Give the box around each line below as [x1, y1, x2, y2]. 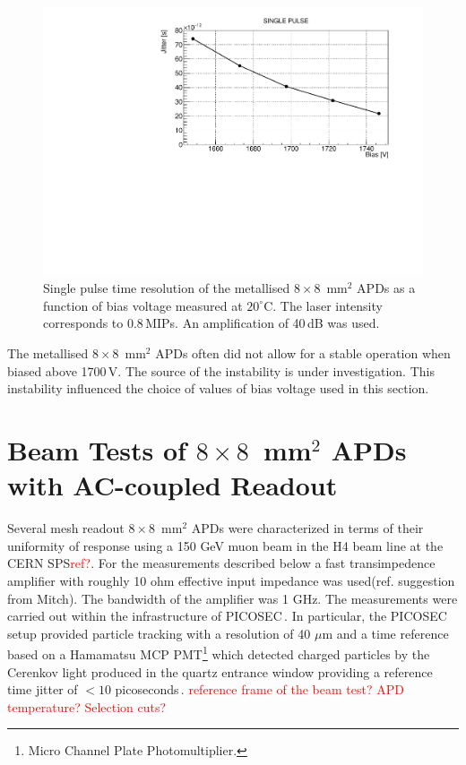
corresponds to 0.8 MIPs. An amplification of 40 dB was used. [43, 314, 380, 332]
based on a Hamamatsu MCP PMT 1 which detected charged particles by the [7, 642, 430, 663]
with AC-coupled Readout [7, 467, 338, 503]
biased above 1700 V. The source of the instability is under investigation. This [7, 361, 435, 380]
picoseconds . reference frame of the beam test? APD [115, 680, 404, 699]
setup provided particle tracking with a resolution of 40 [7, 623, 311, 642]
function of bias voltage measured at [43, 296, 243, 314]
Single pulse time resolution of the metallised [43, 279, 290, 297]
